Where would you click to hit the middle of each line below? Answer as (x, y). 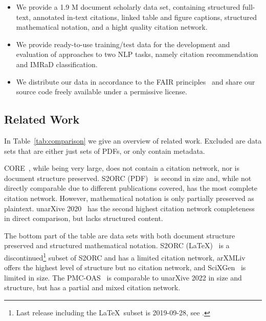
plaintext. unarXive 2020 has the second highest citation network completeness (129, 208)
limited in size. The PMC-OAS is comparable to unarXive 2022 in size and (123, 277)
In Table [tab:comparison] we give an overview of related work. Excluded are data (133, 140)
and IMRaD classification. (57, 64)
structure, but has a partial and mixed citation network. (92, 287)
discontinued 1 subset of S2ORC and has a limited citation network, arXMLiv (125, 256)
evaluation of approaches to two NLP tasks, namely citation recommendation (137, 54)
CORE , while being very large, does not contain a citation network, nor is (122, 168)
